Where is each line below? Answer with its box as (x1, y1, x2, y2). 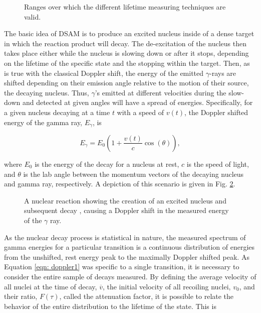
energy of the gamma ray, (4, 117, 83, 127)
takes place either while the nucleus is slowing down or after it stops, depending (4, 48, 249, 58)
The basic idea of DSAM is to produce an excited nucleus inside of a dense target (4, 28, 254, 39)
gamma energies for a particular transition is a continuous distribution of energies (4, 242, 255, 252)
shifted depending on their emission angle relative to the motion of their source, (4, 77, 249, 88)
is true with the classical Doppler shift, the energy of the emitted (4, 67, 204, 78)
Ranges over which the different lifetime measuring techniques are (24, 2, 226, 12)
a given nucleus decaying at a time (4, 107, 110, 117)
